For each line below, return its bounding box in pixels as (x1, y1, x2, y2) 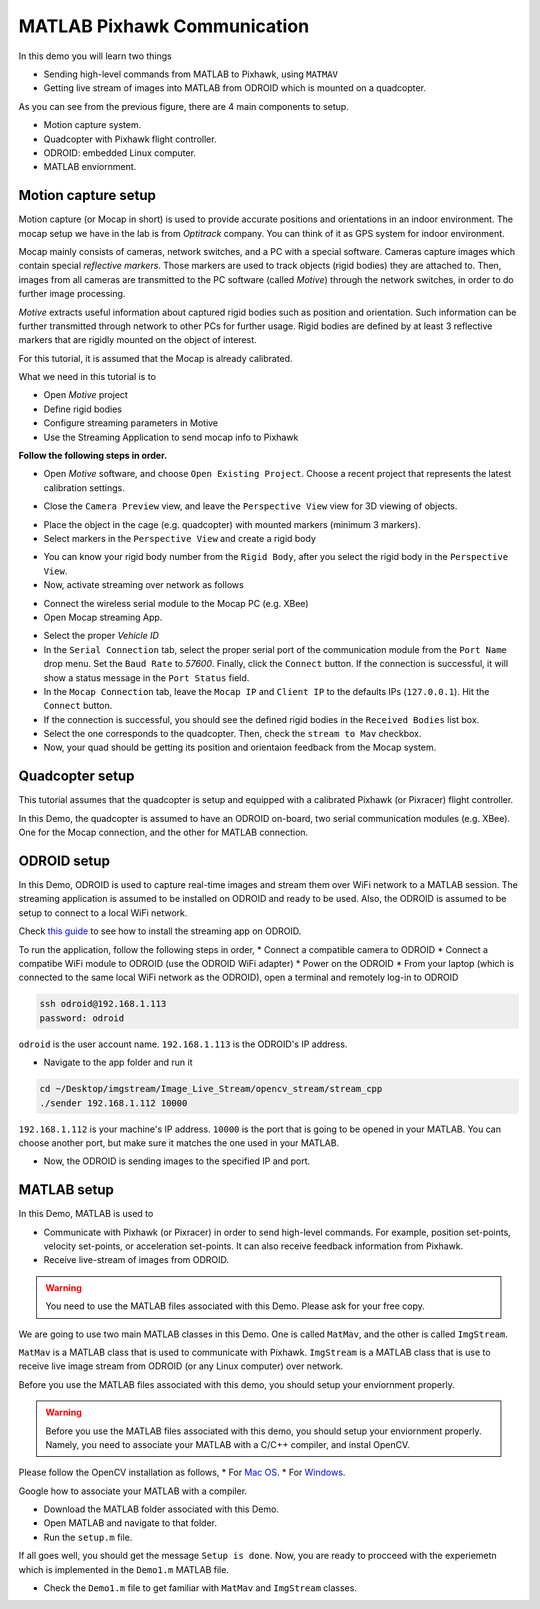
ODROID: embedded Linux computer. (43, 146, 197, 159)
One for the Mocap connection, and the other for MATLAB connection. (18, 826, 309, 839)
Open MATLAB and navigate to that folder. (43, 1517, 218, 1529)
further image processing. (18, 288, 126, 300)
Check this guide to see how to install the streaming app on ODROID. (18, 925, 302, 937)
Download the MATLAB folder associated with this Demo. (43, 1503, 280, 1515)
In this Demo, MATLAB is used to (18, 1208, 154, 1220)
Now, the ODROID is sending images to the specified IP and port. (43, 1155, 311, 1167)
